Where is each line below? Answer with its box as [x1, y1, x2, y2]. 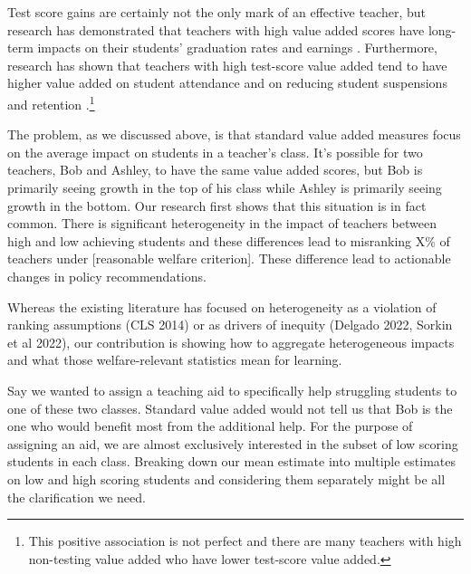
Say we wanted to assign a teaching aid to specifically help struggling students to [7, 380, 457, 399]
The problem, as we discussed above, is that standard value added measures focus [7, 125, 461, 144]
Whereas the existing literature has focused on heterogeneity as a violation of [7, 297, 437, 316]
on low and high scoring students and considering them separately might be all [7, 469, 446, 488]
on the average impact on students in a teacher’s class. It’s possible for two [7, 142, 423, 161]
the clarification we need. [7, 487, 146, 506]
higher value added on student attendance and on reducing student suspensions [7, 73, 447, 92]
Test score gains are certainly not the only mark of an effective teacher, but [7, 3, 426, 21]
